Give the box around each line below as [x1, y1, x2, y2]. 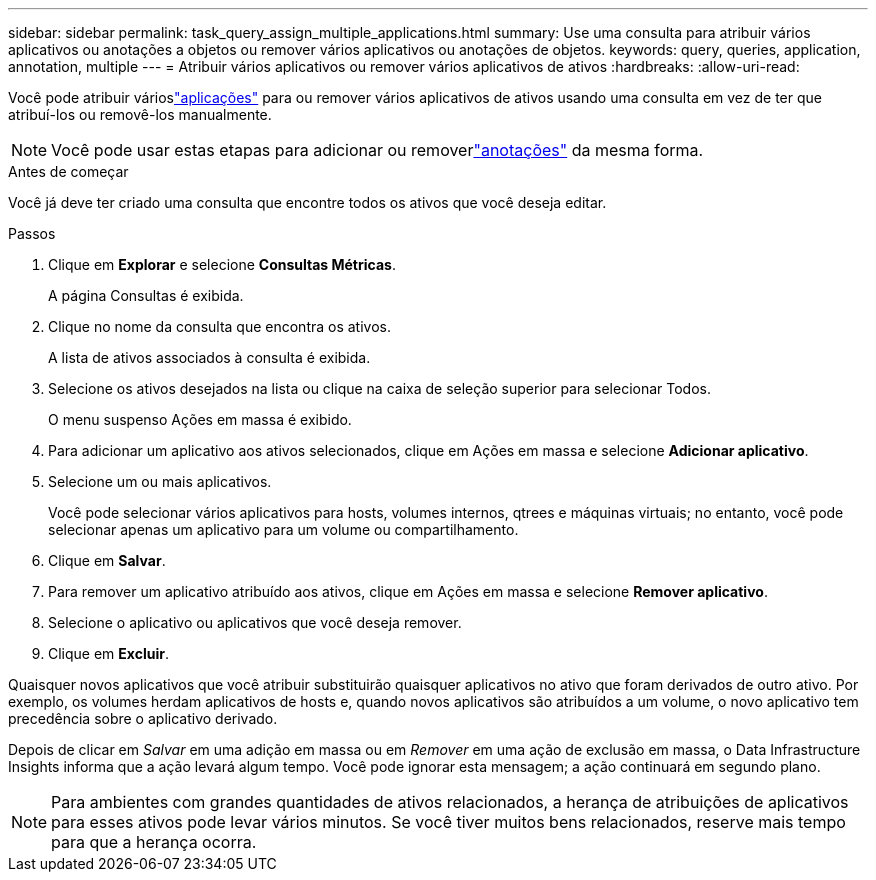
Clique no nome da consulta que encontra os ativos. [48, 318, 391, 335]
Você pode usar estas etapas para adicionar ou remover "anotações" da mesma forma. [51, 140, 704, 160]
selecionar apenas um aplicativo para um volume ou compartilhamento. [48, 521, 519, 538]
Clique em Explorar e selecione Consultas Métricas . [48, 256, 396, 273]
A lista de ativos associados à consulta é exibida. [48, 349, 371, 366]
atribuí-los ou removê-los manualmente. [8, 106, 272, 123]
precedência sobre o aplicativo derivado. [8, 710, 278, 727]
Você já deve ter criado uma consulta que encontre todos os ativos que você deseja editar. [8, 194, 607, 211]
